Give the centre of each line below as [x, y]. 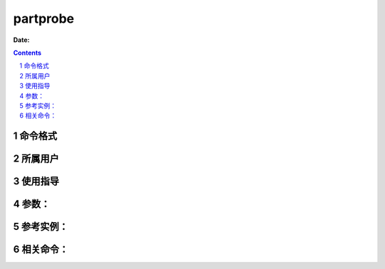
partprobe [44, 19]
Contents [27, 53]
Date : [21, 40]
